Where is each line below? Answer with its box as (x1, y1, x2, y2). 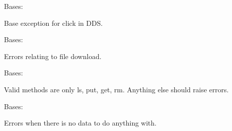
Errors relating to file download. (4, 51, 102, 61)
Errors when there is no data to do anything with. (4, 118, 156, 128)
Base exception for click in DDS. (4, 17, 103, 28)
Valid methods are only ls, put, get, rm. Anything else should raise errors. (4, 84, 229, 94)
